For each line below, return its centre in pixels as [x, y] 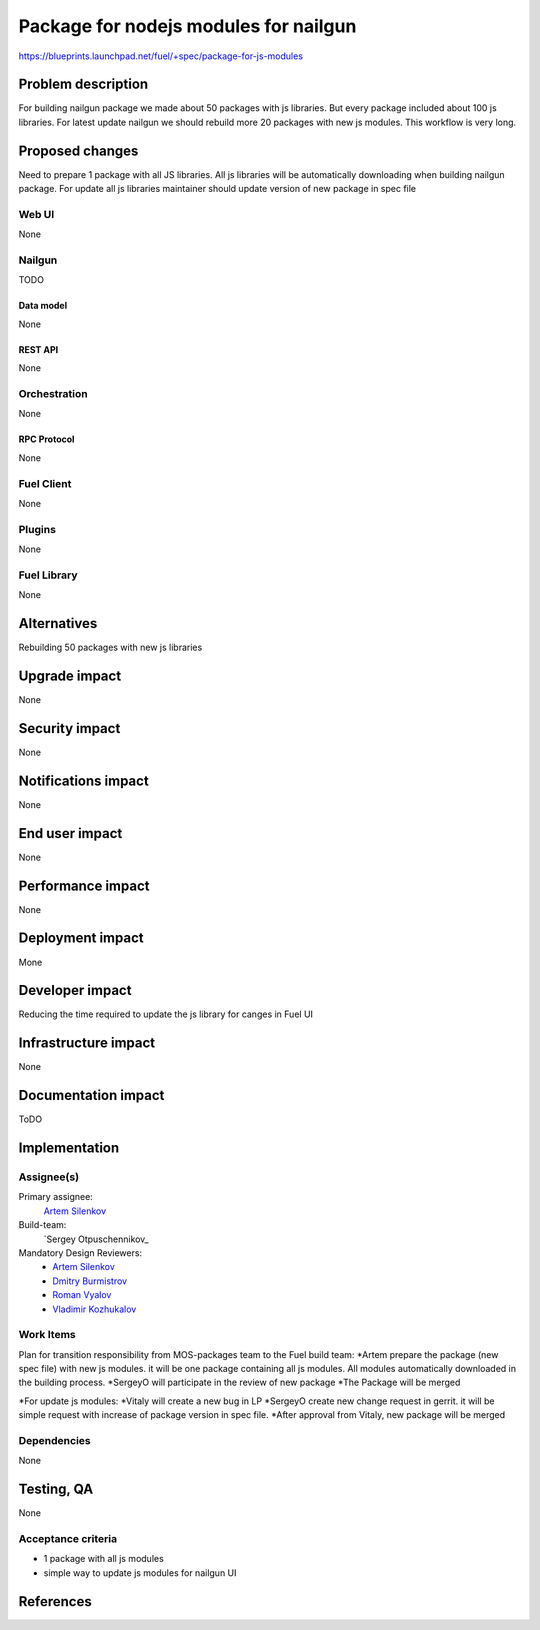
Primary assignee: [56, 1197]
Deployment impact [81, 938]
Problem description [83, 84]
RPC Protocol [46, 439]
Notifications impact [83, 780]
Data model [43, 306]
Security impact [69, 728]
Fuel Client [45, 483]
